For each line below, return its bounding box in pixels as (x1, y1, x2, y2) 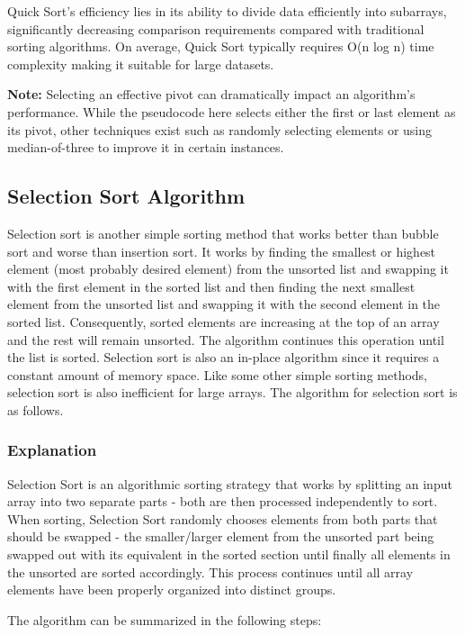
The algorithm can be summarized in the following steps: (7, 610, 322, 629)
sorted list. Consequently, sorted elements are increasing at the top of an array (7, 312, 440, 331)
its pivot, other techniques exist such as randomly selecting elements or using (7, 120, 433, 139)
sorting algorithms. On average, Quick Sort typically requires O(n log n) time (7, 37, 434, 56)
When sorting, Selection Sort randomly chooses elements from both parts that (7, 509, 438, 528)
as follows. (7, 400, 64, 419)
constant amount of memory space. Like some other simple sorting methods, (7, 365, 427, 384)
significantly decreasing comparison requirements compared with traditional (7, 19, 425, 38)
